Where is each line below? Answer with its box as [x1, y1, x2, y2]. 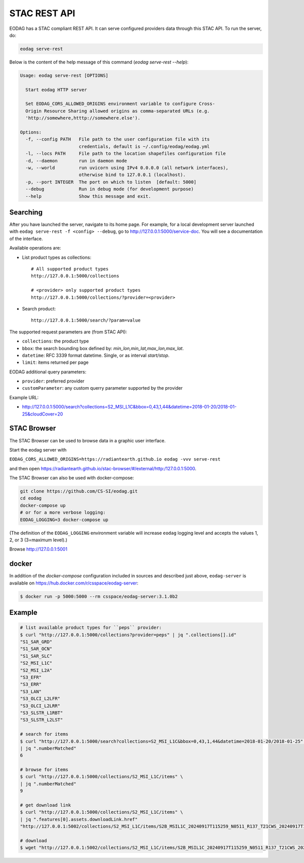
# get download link [20, 802, 71, 808]
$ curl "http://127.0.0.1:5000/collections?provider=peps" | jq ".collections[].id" [20, 632, 237, 638]
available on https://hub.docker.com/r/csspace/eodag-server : [9, 580, 139, 586]
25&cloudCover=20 [22, 411, 63, 417]
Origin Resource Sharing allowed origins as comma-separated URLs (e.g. [25, 108, 210, 114]
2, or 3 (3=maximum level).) [9, 537, 68, 543]
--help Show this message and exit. [25, 193, 151, 199]
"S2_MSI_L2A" [20, 667, 53, 673]
